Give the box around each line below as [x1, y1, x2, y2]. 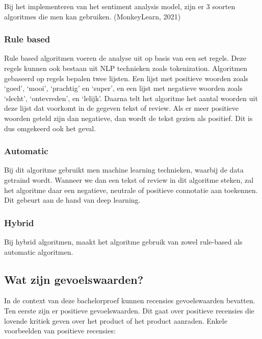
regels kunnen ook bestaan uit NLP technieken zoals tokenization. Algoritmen [4, 63, 248, 73]
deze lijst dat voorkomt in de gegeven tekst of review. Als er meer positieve [4, 103, 239, 113]
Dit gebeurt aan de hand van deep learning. [4, 195, 141, 205]
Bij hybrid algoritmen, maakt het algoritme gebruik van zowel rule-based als [4, 236, 243, 247]
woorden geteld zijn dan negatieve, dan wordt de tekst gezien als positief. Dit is [4, 112, 253, 123]
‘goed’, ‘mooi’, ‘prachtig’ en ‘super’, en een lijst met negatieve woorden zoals [4, 83, 243, 93]
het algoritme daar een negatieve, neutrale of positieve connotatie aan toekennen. [4, 184, 258, 195]
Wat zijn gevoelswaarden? [4, 271, 144, 287]
